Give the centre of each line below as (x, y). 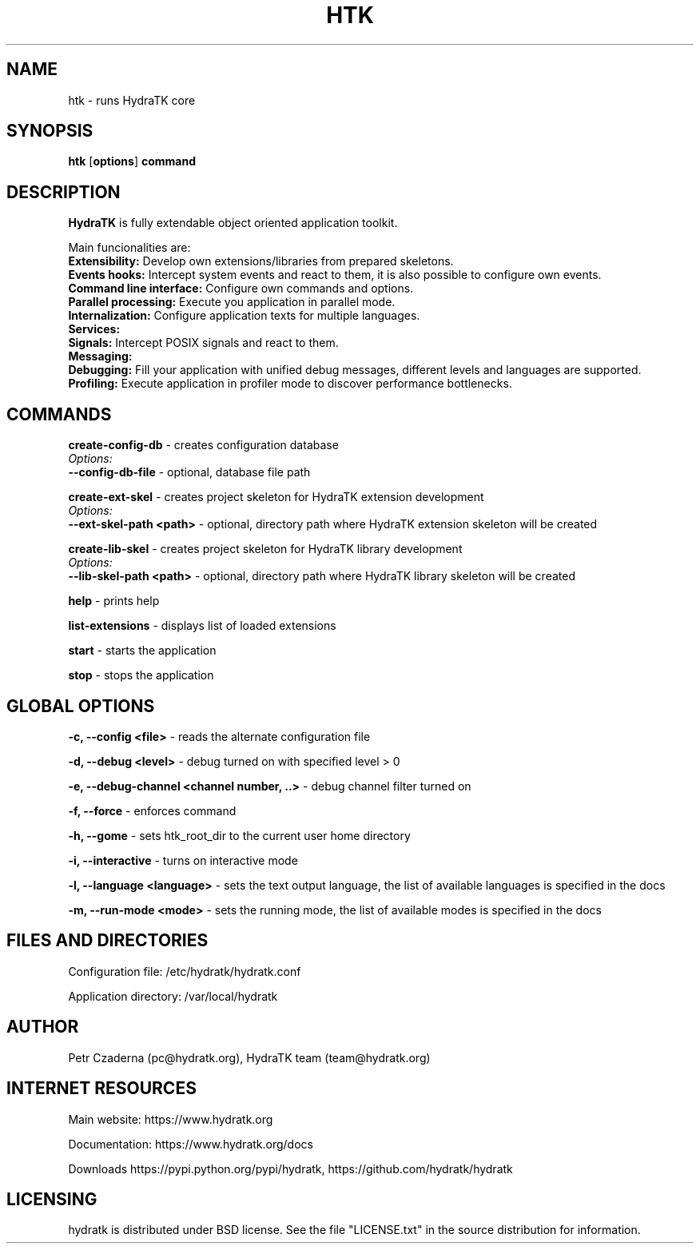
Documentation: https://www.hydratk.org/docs (191, 1144)
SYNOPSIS (50, 131)
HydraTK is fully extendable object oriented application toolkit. (233, 223)
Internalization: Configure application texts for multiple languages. (244, 316)
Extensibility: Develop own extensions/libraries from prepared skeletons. (261, 261)
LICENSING (52, 1199)
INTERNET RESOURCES (101, 1089)
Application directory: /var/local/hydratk (173, 996)
